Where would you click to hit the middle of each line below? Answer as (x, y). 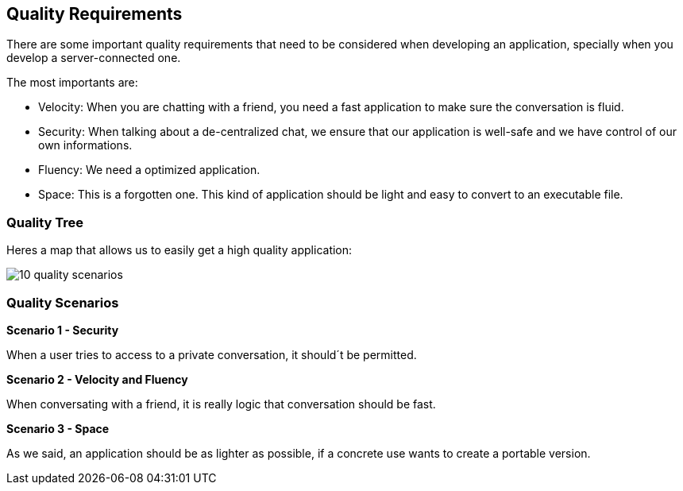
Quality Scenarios (63, 302)
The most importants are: (72, 83)
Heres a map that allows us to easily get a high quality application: (179, 250)
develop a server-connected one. (94, 58)
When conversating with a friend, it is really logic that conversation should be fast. (221, 404)
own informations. (85, 145)
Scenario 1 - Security (63, 330)
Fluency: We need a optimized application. (149, 170)
